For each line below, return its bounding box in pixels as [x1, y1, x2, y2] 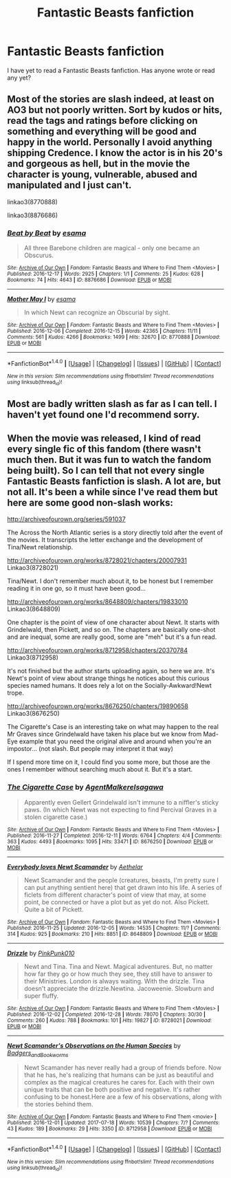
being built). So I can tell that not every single [7, 464, 205, 476]
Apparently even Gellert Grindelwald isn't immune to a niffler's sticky [23, 798, 219, 806]
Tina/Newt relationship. [7, 543, 74, 552]
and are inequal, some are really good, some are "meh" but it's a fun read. [7, 633, 217, 641]
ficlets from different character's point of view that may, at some [23, 891, 206, 899]
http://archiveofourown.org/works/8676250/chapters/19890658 [7, 702, 189, 710]
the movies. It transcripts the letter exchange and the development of [7, 536, 203, 544]
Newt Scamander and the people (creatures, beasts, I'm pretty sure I [23, 875, 219, 884]
